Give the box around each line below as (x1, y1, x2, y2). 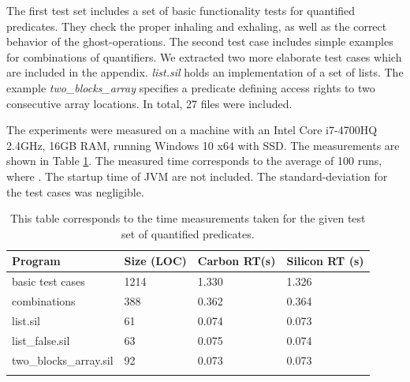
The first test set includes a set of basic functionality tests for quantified (6, 2, 356, 18)
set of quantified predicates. (121, 225, 255, 242)
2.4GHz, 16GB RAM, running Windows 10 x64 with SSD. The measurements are (6, 137, 400, 153)
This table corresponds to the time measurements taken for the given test (10, 210, 366, 227)
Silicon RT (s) (286, 253, 364, 269)
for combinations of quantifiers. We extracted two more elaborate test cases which (6, 48, 402, 65)
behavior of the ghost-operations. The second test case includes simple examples (6, 33, 393, 50)
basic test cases (12, 273, 85, 290)
